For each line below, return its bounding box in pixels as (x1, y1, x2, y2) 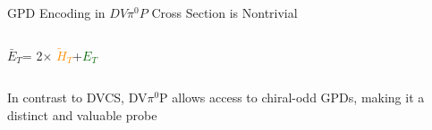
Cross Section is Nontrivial (151, 4, 298, 21)
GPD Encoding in (7, 4, 106, 21)
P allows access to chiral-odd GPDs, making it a (159, 88, 425, 107)
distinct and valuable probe (7, 106, 157, 124)
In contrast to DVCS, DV (7, 88, 148, 107)
